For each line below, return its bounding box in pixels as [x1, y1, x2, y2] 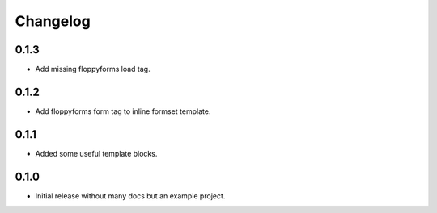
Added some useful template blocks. [35, 148, 158, 158]
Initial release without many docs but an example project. [35, 190, 226, 201]
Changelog [15, 12, 91, 30]
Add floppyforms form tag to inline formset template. [35, 106, 211, 116]
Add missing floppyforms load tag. [35, 65, 151, 74]
